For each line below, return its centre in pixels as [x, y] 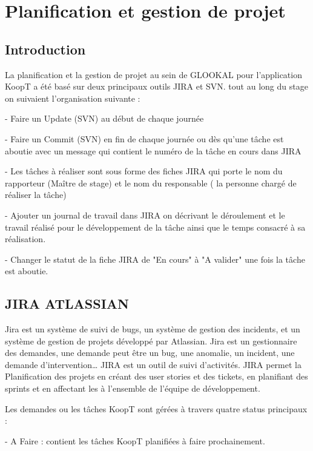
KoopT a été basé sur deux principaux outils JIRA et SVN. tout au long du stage [156, 86]
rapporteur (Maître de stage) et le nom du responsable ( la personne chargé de [151, 183]
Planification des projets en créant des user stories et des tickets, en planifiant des [156, 376]
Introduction [45, 49]
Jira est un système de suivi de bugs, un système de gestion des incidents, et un [153, 329]
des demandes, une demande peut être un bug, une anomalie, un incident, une [150, 353]
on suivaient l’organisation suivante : [73, 98]
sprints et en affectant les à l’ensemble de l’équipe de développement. [133, 388]
